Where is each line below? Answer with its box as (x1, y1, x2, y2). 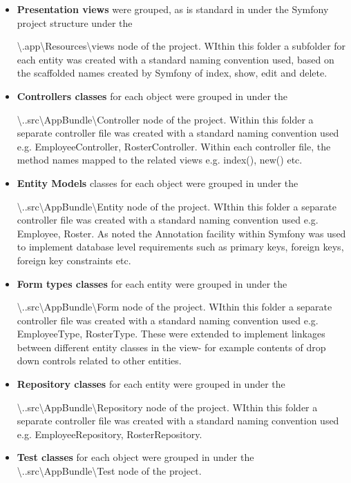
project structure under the (17, 15, 133, 30)
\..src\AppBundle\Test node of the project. (17, 464, 202, 478)
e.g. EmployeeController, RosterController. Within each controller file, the (17, 139, 331, 153)
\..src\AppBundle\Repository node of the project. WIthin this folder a (17, 400, 318, 414)
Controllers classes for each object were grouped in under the (17, 88, 287, 103)
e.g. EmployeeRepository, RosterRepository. (17, 426, 202, 441)
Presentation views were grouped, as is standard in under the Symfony (17, 2, 329, 16)
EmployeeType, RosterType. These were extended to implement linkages (17, 326, 325, 341)
